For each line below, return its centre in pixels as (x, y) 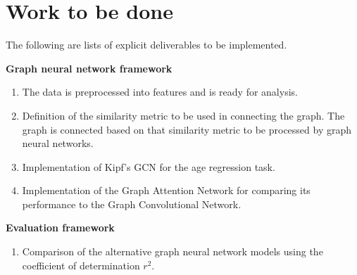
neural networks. (58, 143)
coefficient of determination (81, 265)
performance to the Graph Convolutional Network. (132, 204)
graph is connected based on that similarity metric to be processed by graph (187, 129)
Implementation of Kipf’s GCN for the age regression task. (149, 166)
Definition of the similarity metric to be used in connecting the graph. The (183, 115)
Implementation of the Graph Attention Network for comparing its (166, 190)
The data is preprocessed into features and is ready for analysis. (160, 92)
